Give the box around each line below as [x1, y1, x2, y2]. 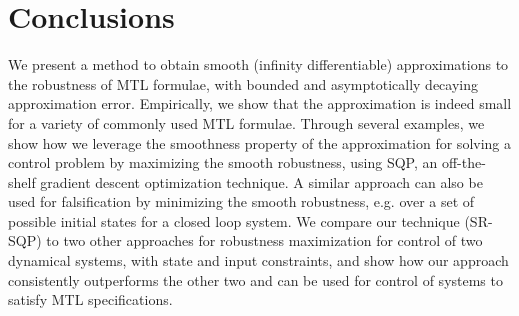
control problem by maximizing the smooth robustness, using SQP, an [8, 152, 438, 173]
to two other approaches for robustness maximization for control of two [46, 230, 483, 251]
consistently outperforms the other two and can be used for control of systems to [8, 269, 503, 290]
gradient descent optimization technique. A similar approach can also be [40, 171, 483, 192]
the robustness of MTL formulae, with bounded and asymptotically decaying [8, 73, 479, 94]
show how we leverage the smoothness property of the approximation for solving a [8, 132, 512, 153]
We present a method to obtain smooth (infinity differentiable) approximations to [8, 54, 509, 75]
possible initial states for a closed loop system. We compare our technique [8, 210, 460, 231]
